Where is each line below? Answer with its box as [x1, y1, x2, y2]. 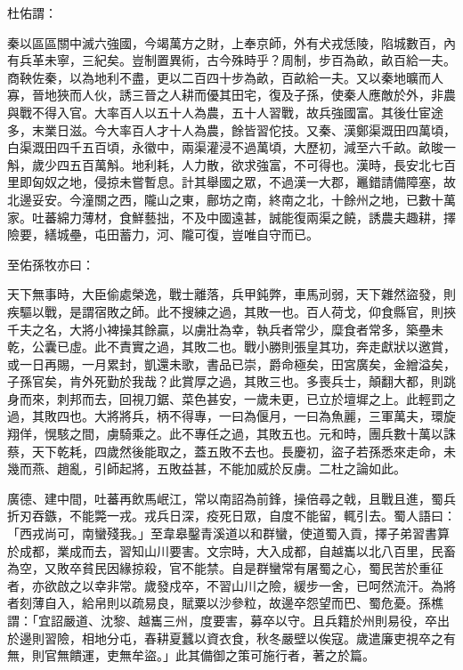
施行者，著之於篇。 [262, 646, 375, 665]
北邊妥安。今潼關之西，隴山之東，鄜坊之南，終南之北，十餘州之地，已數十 [7, 190, 443, 208]
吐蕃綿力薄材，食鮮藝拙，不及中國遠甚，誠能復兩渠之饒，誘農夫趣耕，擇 [31, 207, 456, 226]
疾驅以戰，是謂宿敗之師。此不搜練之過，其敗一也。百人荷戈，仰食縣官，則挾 [7, 302, 456, 320]
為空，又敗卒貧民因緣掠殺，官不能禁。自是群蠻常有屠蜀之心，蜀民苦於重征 [7, 559, 443, 577]
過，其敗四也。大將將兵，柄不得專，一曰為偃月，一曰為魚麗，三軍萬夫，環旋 [7, 407, 456, 425]
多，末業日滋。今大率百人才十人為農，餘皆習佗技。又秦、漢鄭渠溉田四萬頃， [7, 120, 456, 139]
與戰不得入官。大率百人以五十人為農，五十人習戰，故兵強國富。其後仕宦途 [7, 102, 443, 121]
